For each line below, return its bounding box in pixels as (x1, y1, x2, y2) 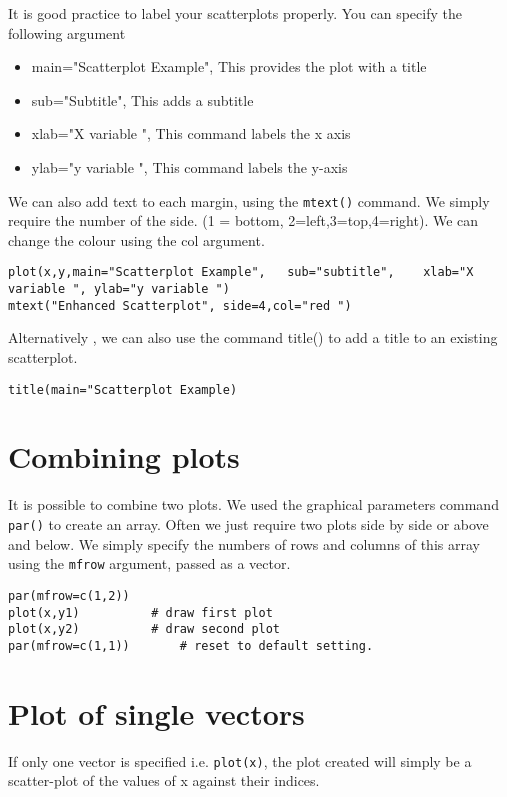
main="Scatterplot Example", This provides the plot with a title (31, 56, 427, 77)
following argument (8, 22, 126, 43)
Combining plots (8, 436, 240, 477)
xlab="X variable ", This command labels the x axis (31, 123, 351, 144)
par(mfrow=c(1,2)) (8, 588, 130, 603)
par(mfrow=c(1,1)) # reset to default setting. (8, 638, 374, 653)
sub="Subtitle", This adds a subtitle (31, 89, 254, 110)
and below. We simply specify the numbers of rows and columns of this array (8, 533, 480, 554)
